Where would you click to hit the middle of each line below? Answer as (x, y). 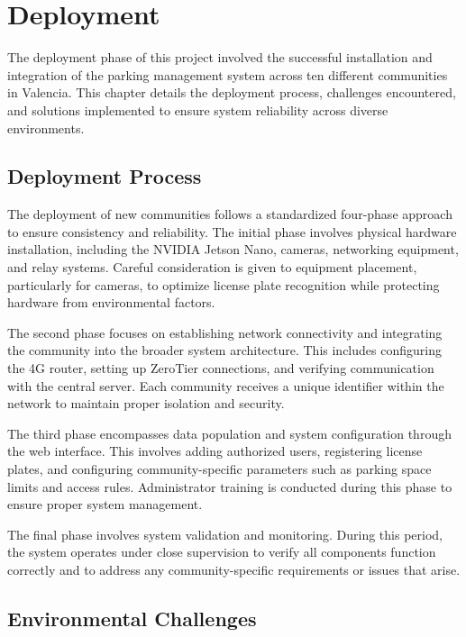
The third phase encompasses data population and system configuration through (229, 433)
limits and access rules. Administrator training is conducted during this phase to (230, 486)
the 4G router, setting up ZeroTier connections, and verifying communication (221, 368)
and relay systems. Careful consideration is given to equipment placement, (212, 267)
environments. (46, 127)
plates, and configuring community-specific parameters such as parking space (219, 469)
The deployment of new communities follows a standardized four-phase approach (230, 214)
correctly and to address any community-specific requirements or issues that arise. (234, 569)
